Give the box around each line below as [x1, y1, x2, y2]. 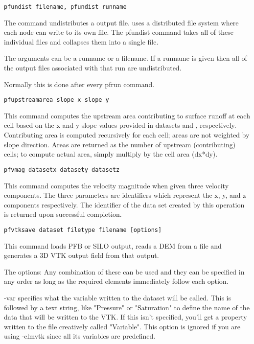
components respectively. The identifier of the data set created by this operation [4, 199, 245, 209]
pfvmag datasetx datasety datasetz [4, 166, 120, 173]
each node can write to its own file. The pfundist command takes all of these [4, 27, 233, 37]
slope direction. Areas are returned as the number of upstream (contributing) [4, 139, 236, 149]
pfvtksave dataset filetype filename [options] [4, 226, 162, 233]
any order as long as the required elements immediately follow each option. [4, 276, 229, 286]
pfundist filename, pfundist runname [4, 3, 127, 10]
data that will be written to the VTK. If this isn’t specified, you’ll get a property [4, 312, 247, 322]
